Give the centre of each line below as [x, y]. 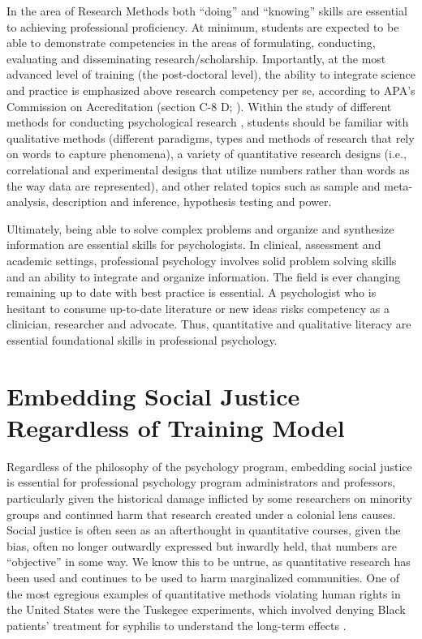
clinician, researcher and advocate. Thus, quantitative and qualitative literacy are [209, 324]
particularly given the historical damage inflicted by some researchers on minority [209, 497]
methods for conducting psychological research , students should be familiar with [208, 122]
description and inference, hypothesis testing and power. [192, 202]
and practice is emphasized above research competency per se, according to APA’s [211, 90]
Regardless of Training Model [176, 427]
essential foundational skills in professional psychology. [142, 339]
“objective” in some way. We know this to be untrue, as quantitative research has [209, 562]
